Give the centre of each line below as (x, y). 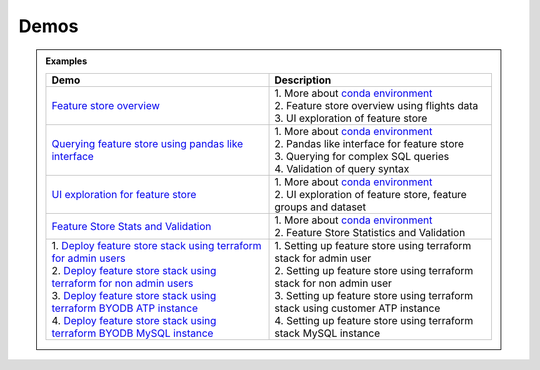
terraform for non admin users (122, 283)
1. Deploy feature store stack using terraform (156, 245)
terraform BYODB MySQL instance (132, 333)
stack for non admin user (333, 283)
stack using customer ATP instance (357, 308)
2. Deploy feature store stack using (134, 270)
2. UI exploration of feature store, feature (370, 194)
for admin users (88, 258)
